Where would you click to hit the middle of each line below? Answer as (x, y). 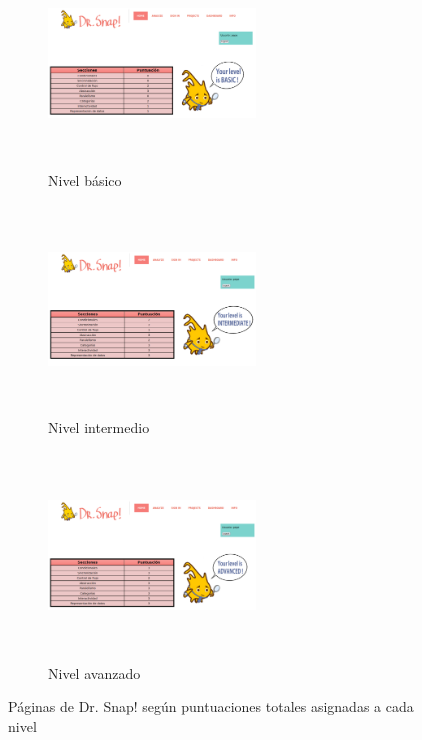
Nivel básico (85, 180)
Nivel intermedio (99, 426)
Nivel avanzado (94, 672)
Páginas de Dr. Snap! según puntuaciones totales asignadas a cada (211, 706)
